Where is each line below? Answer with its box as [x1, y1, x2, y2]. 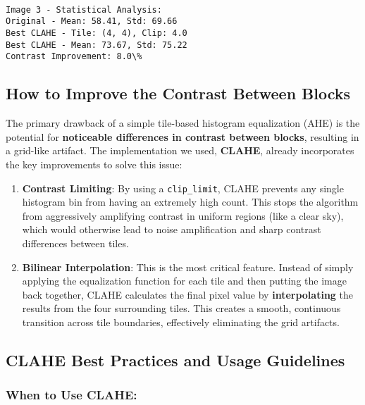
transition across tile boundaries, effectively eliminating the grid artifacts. [22, 314, 340, 329]
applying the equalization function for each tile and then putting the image [22, 273, 347, 288]
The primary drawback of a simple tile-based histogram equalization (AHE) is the [6, 116, 360, 130]
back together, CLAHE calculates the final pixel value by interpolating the [22, 287, 353, 301]
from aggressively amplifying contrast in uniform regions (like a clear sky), [22, 208, 344, 223]
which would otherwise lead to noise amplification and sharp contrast [22, 222, 321, 237]
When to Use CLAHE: [6, 386, 137, 404]
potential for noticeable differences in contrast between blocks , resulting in [6, 129, 359, 144]
